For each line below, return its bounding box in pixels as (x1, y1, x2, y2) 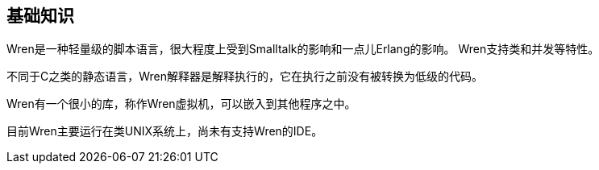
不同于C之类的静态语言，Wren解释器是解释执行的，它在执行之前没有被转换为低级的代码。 (6, 69, 484, 84)
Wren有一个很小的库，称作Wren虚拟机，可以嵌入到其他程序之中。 (6, 97, 356, 111)
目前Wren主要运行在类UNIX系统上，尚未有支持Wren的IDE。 (6, 124, 323, 139)
